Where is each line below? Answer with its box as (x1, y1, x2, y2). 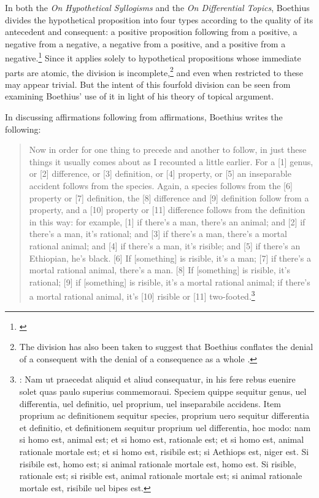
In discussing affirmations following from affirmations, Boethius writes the (5, 111, 283, 123)
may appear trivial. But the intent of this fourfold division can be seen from (5, 77, 291, 90)
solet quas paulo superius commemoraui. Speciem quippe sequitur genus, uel (19, 385, 307, 397)
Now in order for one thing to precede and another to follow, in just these (29, 143, 307, 156)
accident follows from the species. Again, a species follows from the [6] (29, 179, 293, 192)
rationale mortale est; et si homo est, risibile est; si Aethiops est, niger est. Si (19, 445, 309, 457)
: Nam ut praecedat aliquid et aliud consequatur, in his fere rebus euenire (19, 373, 296, 386)
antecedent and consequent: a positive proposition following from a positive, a (5, 25, 298, 38)
